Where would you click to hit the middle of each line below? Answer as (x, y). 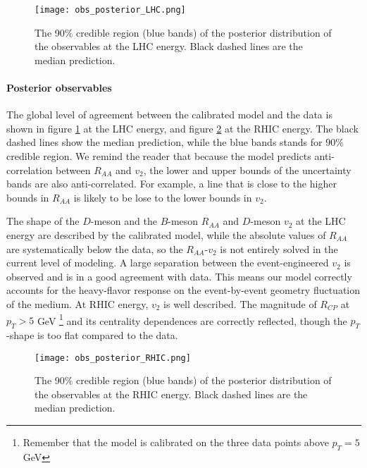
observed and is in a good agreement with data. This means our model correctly (179, 276)
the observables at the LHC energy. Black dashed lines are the (169, 46)
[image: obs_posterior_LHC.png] (110, 10)
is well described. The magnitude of (240, 303)
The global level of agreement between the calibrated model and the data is (169, 115)
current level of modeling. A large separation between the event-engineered (168, 263)
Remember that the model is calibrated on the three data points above (176, 442)
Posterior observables (59, 88)
